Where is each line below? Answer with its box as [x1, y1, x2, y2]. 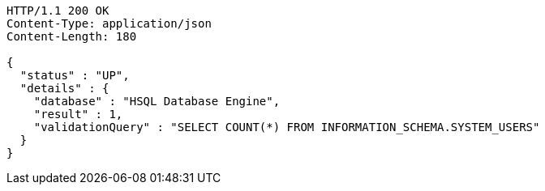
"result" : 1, [33, 108, 123, 121]
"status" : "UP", [19, 69, 130, 82]
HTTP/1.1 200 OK [6, 4, 109, 17]
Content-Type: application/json [6, 17, 212, 30]
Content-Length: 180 [6, 30, 137, 43]
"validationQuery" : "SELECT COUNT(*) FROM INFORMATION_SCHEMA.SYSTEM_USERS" [33, 121, 540, 134]
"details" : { [19, 82, 109, 95]
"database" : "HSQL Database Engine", [33, 95, 281, 108]
